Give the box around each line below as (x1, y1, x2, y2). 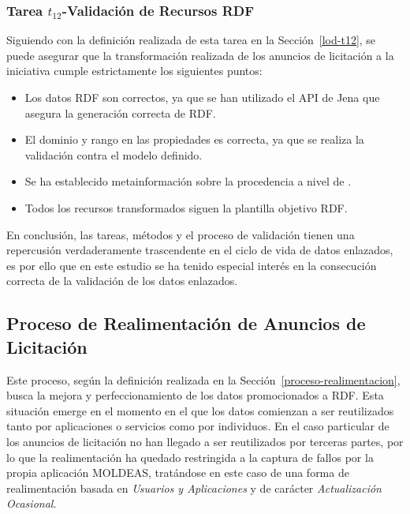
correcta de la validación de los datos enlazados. (6, 272, 238, 289)
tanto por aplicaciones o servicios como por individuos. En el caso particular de (6, 418, 389, 434)
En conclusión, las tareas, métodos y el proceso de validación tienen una (6, 226, 355, 242)
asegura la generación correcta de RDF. (24, 104, 216, 121)
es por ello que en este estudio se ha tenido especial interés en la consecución (6, 257, 377, 273)
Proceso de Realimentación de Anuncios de (6, 311, 366, 336)
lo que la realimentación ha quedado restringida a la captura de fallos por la (6, 448, 374, 465)
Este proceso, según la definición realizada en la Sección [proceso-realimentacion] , (6, 371, 401, 388)
